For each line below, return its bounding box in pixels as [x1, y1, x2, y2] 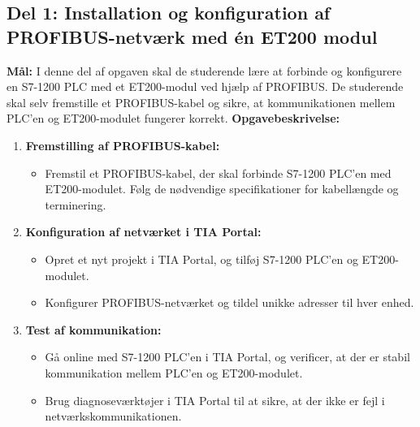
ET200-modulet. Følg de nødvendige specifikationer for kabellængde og [45, 180, 399, 197]
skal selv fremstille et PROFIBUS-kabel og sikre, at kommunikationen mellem [6, 93, 396, 110]
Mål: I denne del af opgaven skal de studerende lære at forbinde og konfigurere [6, 62, 402, 79]
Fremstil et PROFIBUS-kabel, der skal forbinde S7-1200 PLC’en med [45, 164, 392, 181]
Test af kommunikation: [25, 321, 162, 338]
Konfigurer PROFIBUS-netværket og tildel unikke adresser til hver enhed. [45, 294, 414, 311]
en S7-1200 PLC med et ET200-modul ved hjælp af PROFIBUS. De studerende [6, 78, 404, 95]
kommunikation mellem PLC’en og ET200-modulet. [45, 364, 303, 381]
